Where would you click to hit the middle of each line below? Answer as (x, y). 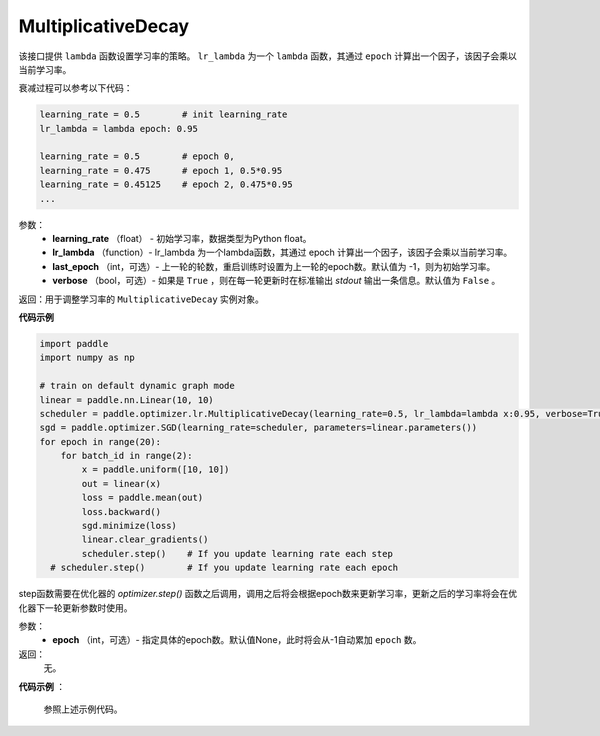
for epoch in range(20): (100, 441)
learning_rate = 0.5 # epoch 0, (137, 156)
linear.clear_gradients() (145, 539)
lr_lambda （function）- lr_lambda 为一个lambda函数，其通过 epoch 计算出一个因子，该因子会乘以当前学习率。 (282, 252)
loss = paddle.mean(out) (142, 498)
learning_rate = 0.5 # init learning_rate (163, 114)
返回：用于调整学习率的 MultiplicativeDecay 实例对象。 (141, 299)
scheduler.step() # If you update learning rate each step (237, 553)
